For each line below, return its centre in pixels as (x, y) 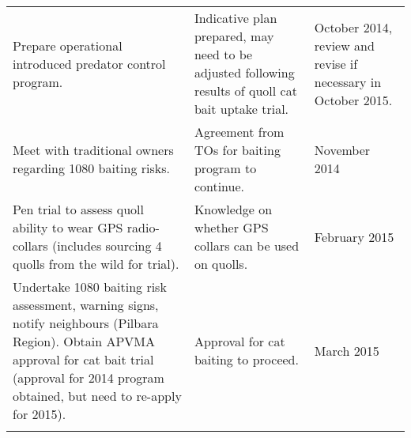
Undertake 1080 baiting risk (90, 287)
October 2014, (353, 27)
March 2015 (347, 350)
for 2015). (40, 414)
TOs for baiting (237, 150)
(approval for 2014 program (89, 378)
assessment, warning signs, (86, 305)
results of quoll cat (245, 91)
